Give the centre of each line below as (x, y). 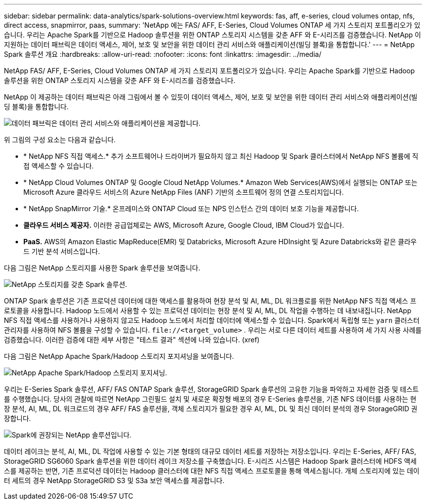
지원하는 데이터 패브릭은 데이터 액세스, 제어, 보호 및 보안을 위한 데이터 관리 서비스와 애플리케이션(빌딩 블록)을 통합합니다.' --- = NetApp (209, 44)
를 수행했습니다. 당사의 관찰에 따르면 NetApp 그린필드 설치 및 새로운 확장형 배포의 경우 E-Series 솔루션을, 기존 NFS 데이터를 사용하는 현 (210, 399)
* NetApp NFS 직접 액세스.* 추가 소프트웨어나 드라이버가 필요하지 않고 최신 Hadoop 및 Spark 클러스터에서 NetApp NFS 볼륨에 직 (221, 156)
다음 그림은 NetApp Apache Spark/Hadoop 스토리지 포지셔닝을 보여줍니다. (119, 356)
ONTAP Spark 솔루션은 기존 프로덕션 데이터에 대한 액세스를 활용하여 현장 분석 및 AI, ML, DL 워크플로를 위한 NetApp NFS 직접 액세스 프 (210, 301)
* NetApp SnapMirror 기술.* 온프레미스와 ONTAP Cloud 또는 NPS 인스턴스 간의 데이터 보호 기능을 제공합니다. (191, 209)
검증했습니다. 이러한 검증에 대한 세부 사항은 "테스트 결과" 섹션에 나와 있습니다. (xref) (132, 340)
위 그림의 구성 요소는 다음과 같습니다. (60, 140)
